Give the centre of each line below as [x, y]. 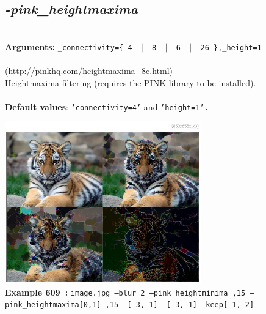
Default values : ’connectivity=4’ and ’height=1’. [107, 106]
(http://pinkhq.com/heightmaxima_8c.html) [89, 71]
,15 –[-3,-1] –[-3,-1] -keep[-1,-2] [180, 305]
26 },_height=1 [231, 47]
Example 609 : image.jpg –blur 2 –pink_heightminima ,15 [125, 292]
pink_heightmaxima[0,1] [53, 305]
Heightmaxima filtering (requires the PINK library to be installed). [131, 82]
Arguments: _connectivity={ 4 [69, 46]
